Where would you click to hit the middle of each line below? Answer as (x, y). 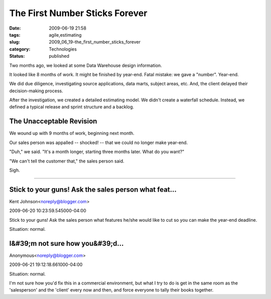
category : (20, 49)
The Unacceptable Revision (53, 121)
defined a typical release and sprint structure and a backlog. (72, 107)
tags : (15, 35)
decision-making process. (36, 91)
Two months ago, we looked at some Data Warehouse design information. (86, 65)
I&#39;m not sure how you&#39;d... (66, 243)
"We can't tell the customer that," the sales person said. (67, 161)
